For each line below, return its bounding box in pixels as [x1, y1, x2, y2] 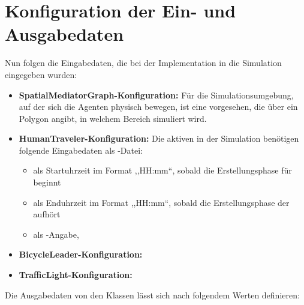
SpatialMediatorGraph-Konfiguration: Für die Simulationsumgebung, [19, 88, 294, 101]
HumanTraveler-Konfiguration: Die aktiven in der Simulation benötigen [19, 132, 299, 145]
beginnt [33, 176, 61, 189]
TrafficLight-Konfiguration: [19, 268, 133, 281]
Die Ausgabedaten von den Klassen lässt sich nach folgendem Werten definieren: [5, 288, 300, 301]
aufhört [33, 208, 61, 220]
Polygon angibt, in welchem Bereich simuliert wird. [19, 112, 207, 124]
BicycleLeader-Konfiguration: [19, 248, 143, 261]
